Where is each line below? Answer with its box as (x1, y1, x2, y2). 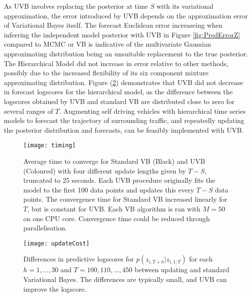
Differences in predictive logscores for (23, 254, 134, 264)
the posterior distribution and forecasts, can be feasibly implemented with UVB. (4, 124, 244, 135)
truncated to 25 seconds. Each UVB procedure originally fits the (23, 175, 216, 185)
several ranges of (4, 105, 53, 116)
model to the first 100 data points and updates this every (23, 184, 194, 194)
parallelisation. (23, 223, 67, 233)
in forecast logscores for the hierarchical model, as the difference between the (4, 87, 233, 97)
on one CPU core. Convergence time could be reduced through (23, 213, 210, 223)
